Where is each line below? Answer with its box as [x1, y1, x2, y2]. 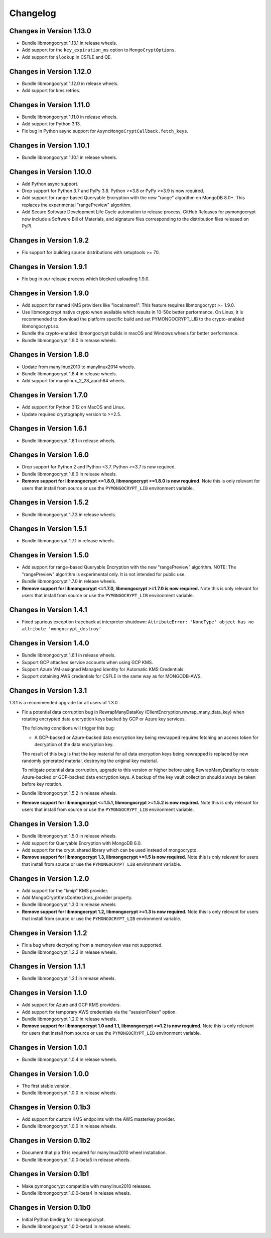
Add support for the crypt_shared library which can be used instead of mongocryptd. [22, 847, 198, 853]
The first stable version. [22, 1083, 71, 1089]
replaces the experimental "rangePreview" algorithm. [22, 202, 131, 208]
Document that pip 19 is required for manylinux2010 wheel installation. [22, 1149, 167, 1156]
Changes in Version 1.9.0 [9, 289, 89, 297]
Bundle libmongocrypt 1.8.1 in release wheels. [22, 438, 116, 444]
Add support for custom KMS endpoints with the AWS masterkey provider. [22, 1116, 176, 1122]
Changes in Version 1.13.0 [9, 27, 91, 35]
